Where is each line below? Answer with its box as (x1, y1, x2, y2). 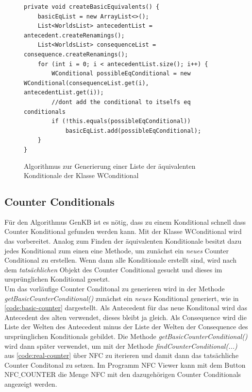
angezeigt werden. (4, 378, 57, 389)
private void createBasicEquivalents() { (24, 3, 160, 10)
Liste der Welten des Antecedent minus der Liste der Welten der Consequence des (4, 321, 248, 332)
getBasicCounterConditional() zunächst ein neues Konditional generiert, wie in (4, 293, 239, 303)
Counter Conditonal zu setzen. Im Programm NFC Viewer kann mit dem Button (4, 359, 246, 370)
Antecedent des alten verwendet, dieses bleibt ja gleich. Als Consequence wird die (4, 312, 247, 322)
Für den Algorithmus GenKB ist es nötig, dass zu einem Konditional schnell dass (4, 216, 246, 227)
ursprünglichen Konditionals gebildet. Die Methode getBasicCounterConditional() (4, 331, 248, 341)
